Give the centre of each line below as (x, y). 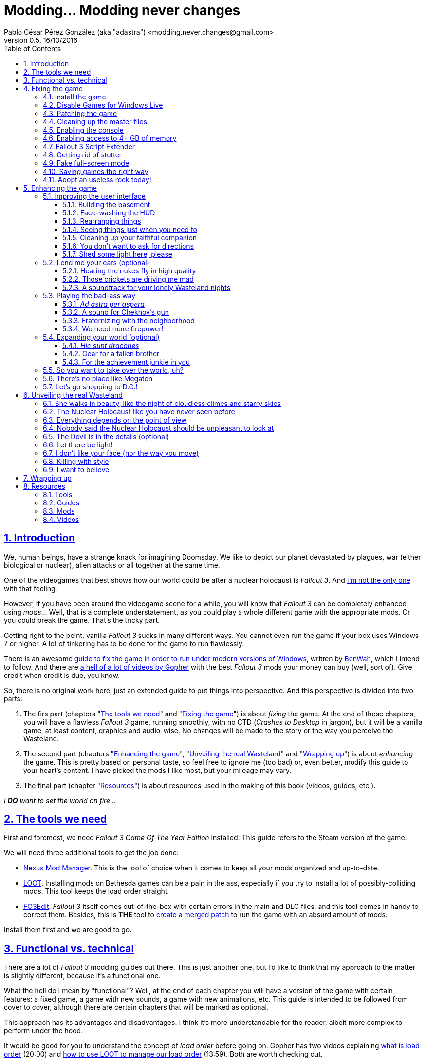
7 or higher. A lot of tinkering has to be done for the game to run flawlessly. (124, 643)
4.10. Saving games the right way (96, 171)
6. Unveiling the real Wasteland (73, 395)
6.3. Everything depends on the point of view (115, 420)
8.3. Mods (59, 511)
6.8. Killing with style (76, 461)
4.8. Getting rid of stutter (83, 154)
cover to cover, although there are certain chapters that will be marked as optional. (136, 1007)
